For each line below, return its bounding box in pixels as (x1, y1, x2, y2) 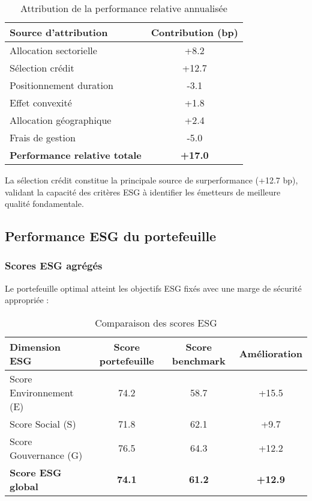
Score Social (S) (10, 416, 76, 431)
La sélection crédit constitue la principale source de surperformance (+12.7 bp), (5, 174, 298, 186)
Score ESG (10, 465, 62, 479)
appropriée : (5, 294, 49, 306)
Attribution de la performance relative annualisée (20, 1, 227, 15)
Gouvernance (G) (10, 447, 83, 462)
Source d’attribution (10, 25, 108, 39)
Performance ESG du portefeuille (5, 227, 217, 245)
